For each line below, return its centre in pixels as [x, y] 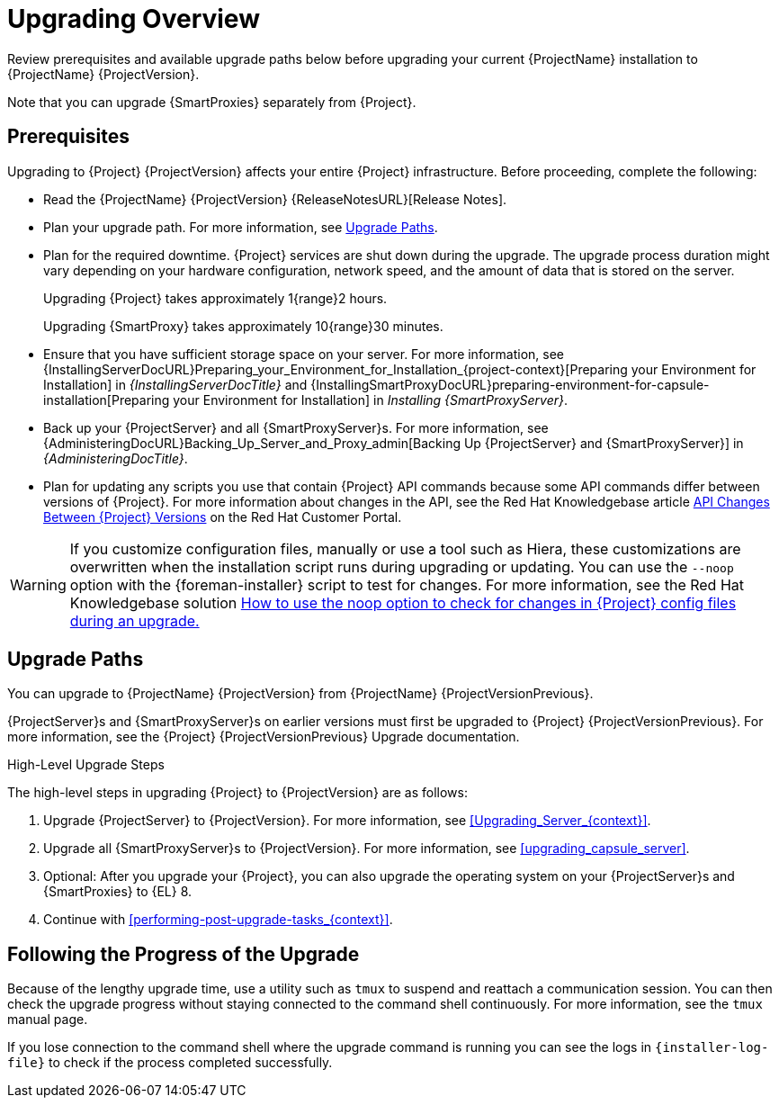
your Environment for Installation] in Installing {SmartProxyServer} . [371, 400]
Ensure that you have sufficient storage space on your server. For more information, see [304, 354]
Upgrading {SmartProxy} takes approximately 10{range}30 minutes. [243, 326]
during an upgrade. [134, 620]
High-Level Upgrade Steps [86, 765]
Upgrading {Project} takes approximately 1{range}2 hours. [215, 298]
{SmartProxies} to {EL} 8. [118, 892]
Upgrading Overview [134, 19]
